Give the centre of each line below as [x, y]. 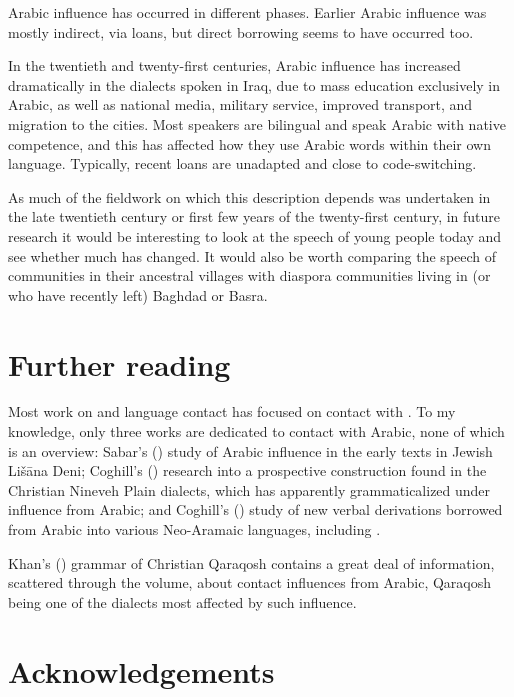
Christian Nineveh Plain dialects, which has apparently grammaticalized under [249, 489]
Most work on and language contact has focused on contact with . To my [232, 411]
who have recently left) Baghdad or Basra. [138, 294]
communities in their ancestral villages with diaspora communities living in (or [249, 275]
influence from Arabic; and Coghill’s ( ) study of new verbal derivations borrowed [255, 509]
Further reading [119, 363]
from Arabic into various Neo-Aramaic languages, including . [194, 529]
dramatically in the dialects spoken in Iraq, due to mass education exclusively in [254, 84]
